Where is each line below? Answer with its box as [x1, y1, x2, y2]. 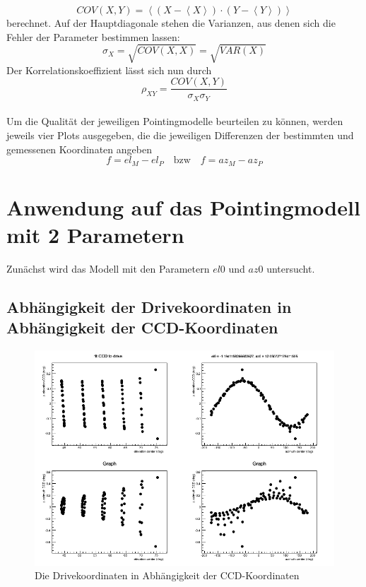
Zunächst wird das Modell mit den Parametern [6, 261, 210, 275]
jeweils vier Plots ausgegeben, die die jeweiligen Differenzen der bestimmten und [6, 128, 354, 143]
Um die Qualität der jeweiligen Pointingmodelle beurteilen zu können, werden [6, 114, 343, 129]
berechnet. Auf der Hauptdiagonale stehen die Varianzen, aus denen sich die [6, 16, 336, 30]
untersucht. [266, 261, 315, 275]
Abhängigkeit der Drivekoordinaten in [6, 295, 292, 317]
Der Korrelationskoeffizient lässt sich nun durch [6, 62, 212, 77]
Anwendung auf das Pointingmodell [6, 192, 360, 221]
